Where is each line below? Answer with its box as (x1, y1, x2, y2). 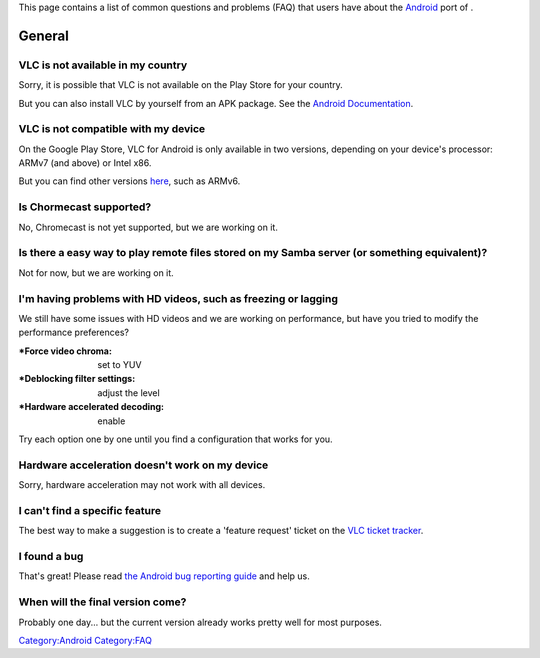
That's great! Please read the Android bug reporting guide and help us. (18, 570, 310, 582)
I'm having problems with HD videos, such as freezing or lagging (18, 291, 339, 305)
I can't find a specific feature (18, 503, 162, 517)
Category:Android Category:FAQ (18, 634, 152, 646)
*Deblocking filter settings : (18, 373, 136, 385)
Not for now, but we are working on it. (18, 266, 174, 279)
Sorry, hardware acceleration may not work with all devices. (18, 479, 266, 491)
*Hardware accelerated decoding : (18, 401, 165, 413)
